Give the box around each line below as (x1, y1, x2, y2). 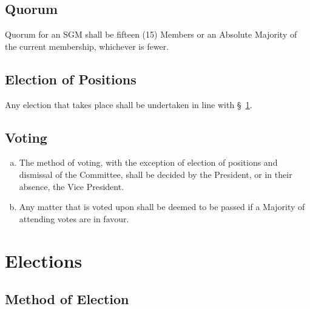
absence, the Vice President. (19, 180, 124, 192)
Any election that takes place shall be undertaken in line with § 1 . (5, 98, 252, 110)
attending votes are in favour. (19, 212, 129, 225)
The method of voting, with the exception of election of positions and (19, 156, 278, 169)
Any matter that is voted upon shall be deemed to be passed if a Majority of (19, 200, 305, 213)
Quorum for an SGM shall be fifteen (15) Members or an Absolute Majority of (5, 28, 297, 41)
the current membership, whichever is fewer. (5, 39, 169, 52)
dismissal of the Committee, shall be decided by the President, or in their (19, 168, 292, 180)
